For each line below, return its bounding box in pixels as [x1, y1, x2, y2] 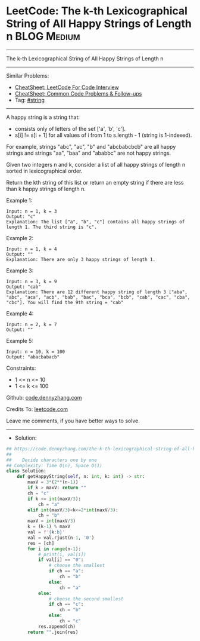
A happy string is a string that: [6, 114, 80, 121]
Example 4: [6, 309, 34, 317]
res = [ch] [27, 540, 55, 546]
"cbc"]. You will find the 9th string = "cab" [6, 299, 124, 305]
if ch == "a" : [48, 568, 84, 574]
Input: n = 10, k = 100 [6, 348, 65, 355]
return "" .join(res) [27, 629, 79, 635]
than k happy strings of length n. [6, 185, 86, 192]
